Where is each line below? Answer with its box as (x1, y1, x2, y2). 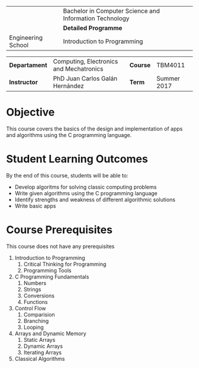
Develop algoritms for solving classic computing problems (14, 183, 157, 191)
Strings (23, 285, 41, 293)
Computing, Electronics (53, 58, 118, 65)
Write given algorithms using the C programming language (14, 189, 158, 196)
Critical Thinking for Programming (23, 261, 107, 268)
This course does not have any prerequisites (6, 243, 115, 250)
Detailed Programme (63, 24, 123, 32)
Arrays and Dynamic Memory (14, 329, 87, 337)
